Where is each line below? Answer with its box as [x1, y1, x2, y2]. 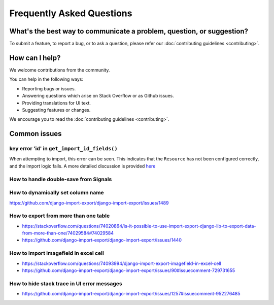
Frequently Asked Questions [9, 8, 132, 19]
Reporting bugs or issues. [22, 85, 76, 91]
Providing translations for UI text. [22, 99, 91, 106]
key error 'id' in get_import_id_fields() [9, 145, 118, 152]
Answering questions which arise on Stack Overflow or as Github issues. [22, 93, 175, 99]
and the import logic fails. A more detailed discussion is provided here [9, 163, 156, 169]
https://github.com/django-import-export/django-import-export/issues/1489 [9, 199, 169, 206]
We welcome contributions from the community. [9, 66, 110, 73]
